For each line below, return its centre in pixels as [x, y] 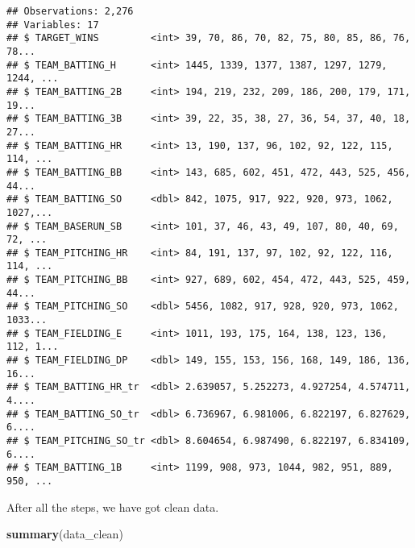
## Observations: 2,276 [70, 11]
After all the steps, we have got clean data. [113, 506]
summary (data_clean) [65, 534]
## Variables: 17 [53, 25]
